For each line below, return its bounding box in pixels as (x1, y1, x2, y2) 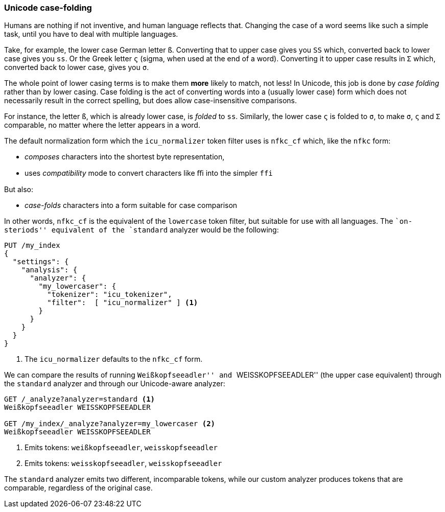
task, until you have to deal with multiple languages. (4, 30, 178, 39)
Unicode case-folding (4, 3, 92, 13)
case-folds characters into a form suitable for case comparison (25, 201, 238, 210)
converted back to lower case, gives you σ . (4, 63, 149, 72)
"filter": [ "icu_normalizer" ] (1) (47, 298, 198, 307)
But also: (4, 185, 34, 194)
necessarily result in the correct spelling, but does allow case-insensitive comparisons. (4, 96, 297, 105)
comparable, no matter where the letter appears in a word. (4, 121, 200, 130)
